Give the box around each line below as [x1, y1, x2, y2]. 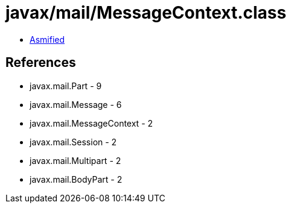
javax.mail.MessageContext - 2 [30, 118, 153, 128]
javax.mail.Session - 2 [30, 136, 117, 147]
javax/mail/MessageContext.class [5, 2, 287, 23]
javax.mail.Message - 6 [30, 99, 122, 110]
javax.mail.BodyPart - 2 [30, 174, 123, 184]
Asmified [30, 34, 65, 45]
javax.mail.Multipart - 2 [30, 155, 121, 166]
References [5, 55, 76, 71]
